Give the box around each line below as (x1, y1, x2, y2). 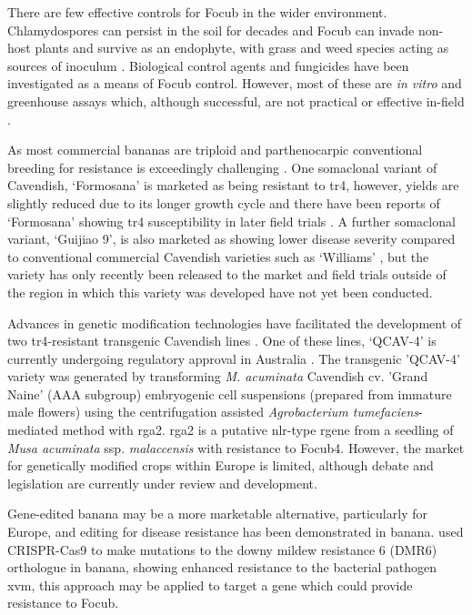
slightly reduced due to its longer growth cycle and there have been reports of (7, 193, 440, 212)
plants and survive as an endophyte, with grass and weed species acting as (35, 38, 449, 57)
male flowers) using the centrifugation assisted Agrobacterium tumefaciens (7, 402, 419, 421)
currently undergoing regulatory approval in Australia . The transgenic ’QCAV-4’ (7, 348, 460, 368)
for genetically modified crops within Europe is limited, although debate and (7, 456, 434, 475)
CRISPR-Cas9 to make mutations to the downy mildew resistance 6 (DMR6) (7, 539, 437, 559)
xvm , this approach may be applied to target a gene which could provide (7, 575, 413, 594)
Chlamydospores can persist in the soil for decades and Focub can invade (7, 20, 415, 39)
